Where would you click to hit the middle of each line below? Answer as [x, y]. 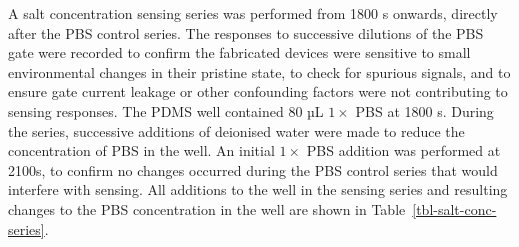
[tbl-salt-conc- [454, 208]
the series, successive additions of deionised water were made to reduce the [236, 130]
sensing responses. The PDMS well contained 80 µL [166, 110]
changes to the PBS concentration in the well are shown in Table [207, 208]
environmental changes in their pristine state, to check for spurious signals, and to [259, 71]
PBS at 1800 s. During [424, 110]
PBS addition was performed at [403, 150]
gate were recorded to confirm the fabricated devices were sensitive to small [239, 52]
